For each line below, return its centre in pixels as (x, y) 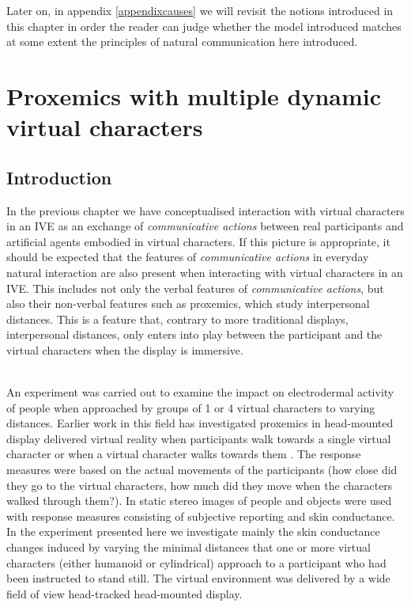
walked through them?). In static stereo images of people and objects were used (199, 501)
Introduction (59, 177)
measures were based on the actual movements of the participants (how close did (202, 470)
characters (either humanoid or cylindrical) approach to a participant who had (196, 562)
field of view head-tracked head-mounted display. (124, 593)
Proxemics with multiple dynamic (194, 95)
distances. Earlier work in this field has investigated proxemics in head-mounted (200, 423)
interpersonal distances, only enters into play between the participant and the (194, 334)
